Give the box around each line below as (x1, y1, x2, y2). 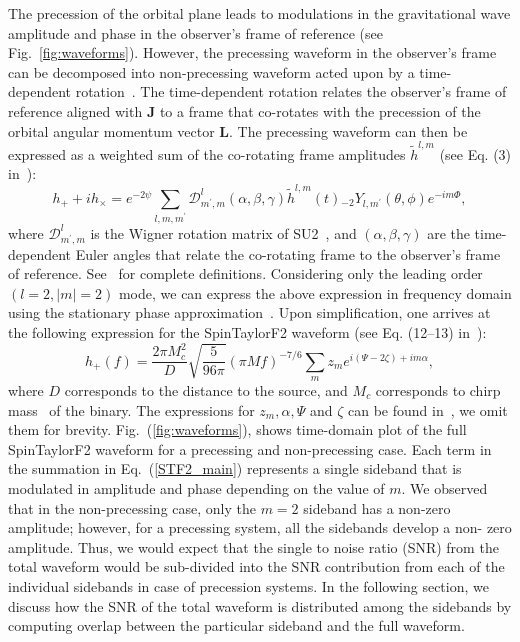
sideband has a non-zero (303, 497, 451, 518)
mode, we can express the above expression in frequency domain (118, 282, 512, 303)
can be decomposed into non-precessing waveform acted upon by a (8, 61, 415, 82)
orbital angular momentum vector (8, 120, 215, 141)
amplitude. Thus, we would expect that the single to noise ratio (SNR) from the (8, 536, 499, 557)
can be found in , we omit (347, 399, 508, 420)
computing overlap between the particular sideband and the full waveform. (8, 615, 465, 636)
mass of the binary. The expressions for (8, 399, 255, 420)
